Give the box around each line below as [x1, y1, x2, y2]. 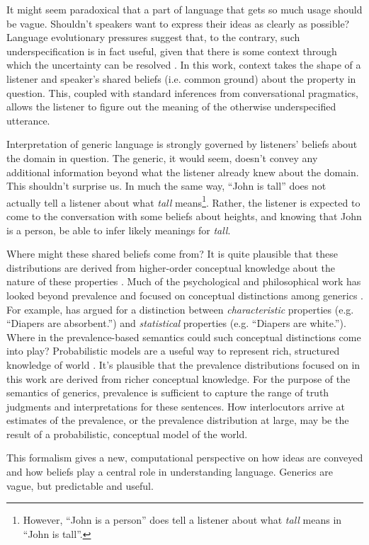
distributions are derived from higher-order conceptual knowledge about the [6, 260, 336, 275]
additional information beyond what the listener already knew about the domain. [6, 164, 359, 179]
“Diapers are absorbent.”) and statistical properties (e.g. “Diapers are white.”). [6, 316, 346, 331]
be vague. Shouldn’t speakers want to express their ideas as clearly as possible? [6, 16, 350, 30]
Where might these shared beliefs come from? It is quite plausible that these [6, 246, 338, 261]
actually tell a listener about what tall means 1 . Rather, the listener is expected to [6, 193, 361, 210]
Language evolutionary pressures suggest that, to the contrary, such [6, 30, 300, 45]
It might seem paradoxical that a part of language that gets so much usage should [6, 2, 363, 16]
